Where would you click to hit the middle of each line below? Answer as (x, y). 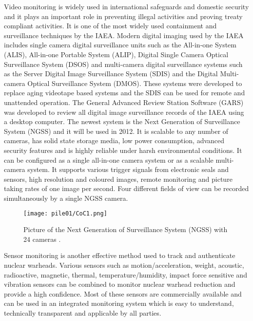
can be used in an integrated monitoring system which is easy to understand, (119, 303)
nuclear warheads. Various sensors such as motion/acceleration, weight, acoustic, (124, 265)
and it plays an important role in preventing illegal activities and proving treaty (123, 16)
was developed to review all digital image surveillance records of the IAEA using (124, 112)
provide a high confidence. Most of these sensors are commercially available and (123, 293)
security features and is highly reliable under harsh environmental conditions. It (123, 150)
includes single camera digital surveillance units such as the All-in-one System (120, 45)
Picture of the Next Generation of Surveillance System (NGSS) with (126, 229)
